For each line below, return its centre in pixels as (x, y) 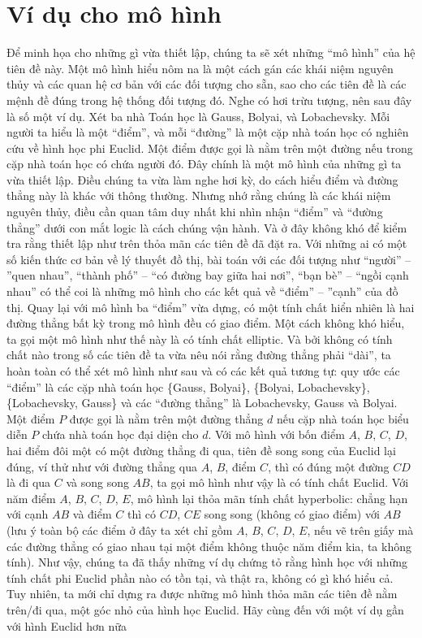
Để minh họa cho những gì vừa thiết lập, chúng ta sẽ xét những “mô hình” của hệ (211, 52)
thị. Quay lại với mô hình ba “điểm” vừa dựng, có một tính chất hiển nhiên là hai (211, 307)
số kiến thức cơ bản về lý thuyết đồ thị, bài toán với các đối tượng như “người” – (209, 259)
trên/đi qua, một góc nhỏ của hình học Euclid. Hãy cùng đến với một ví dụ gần (205, 609)
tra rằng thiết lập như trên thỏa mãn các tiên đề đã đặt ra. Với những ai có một (207, 243)
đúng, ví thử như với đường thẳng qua (102, 466)
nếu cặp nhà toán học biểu (342, 418)
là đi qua (29, 482)
